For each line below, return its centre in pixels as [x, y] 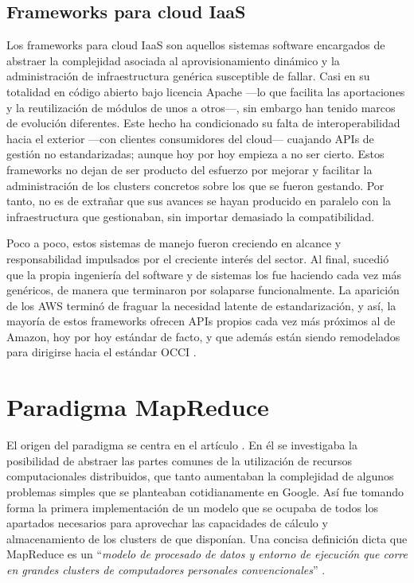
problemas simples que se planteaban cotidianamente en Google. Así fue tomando [205, 491]
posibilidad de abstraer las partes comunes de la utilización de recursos [179, 460]
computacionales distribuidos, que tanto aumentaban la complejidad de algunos [200, 476]
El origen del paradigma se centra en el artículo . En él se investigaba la [182, 445]
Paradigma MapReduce [138, 407]
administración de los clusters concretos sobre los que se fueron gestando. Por [195, 185]
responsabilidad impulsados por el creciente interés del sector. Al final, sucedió [198, 258]
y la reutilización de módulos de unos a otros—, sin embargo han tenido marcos [201, 107]
